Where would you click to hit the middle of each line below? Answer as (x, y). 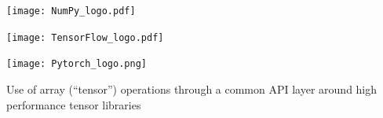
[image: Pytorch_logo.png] (77, 64)
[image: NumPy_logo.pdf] (71, 11)
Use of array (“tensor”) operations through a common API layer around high (192, 88)
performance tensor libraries (74, 104)
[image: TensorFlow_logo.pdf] (85, 37)
